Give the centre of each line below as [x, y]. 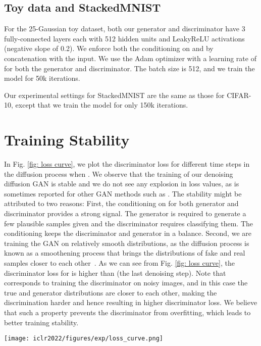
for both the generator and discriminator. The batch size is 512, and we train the [129, 68]
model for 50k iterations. [42, 78]
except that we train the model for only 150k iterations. [102, 105]
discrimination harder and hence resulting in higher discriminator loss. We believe [131, 302]
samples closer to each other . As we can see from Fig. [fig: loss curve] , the [119, 263]
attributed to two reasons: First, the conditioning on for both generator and [121, 203]
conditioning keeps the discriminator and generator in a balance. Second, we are [128, 233]
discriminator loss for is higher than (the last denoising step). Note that [115, 273]
